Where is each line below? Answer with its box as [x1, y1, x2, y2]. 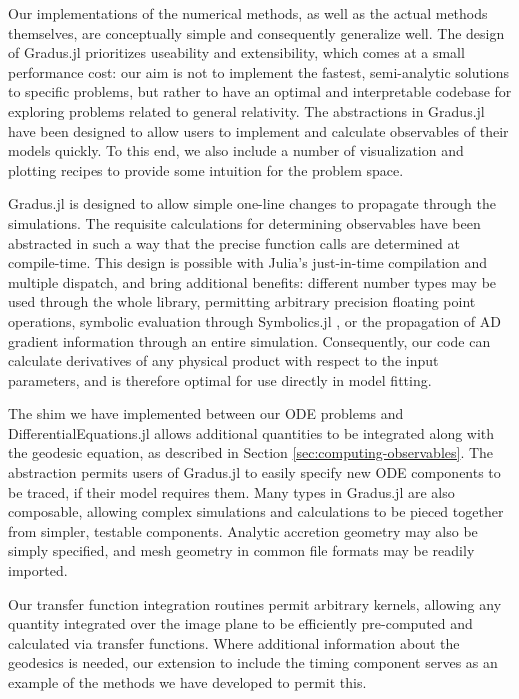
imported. [8, 560, 68, 581]
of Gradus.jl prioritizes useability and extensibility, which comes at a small [8, 42, 465, 63]
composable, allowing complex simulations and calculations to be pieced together [8, 501, 504, 522]
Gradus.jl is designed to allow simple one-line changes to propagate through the [8, 193, 496, 214]
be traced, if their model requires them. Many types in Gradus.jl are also [8, 481, 455, 502]
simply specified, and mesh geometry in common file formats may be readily [8, 540, 475, 561]
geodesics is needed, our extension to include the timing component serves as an [8, 652, 498, 673]
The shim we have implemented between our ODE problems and [8, 403, 404, 424]
